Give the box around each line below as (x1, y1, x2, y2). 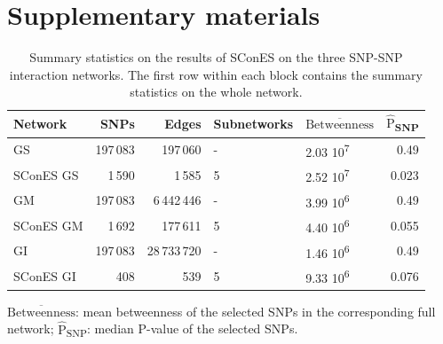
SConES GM (13, 215, 83, 234)
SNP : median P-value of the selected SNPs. (66, 319, 298, 340)
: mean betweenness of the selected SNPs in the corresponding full (75, 301, 436, 320)
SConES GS (13, 165, 79, 184)
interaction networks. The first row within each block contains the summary (9, 65, 423, 83)
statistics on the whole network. (130, 82, 303, 101)
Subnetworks (213, 114, 294, 133)
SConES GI (13, 266, 76, 285)
